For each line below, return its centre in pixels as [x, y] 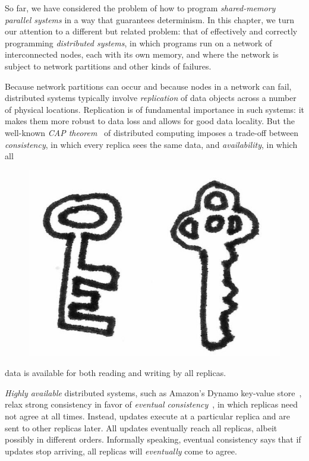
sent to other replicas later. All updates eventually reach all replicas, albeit [141, 427]
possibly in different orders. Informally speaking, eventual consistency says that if [153, 439]
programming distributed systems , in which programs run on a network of [138, 42]
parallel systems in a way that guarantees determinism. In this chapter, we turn [149, 19]
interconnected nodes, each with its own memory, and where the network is [142, 54]
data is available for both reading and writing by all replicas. [116, 373]
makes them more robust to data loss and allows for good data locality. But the [150, 121]
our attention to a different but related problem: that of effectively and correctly [151, 31]
